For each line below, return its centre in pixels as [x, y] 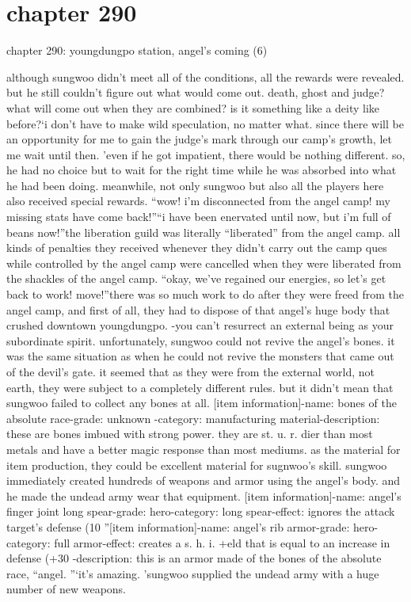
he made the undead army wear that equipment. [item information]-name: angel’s [204, 495]
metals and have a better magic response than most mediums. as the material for [204, 449]
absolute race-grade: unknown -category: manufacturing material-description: [193, 418]
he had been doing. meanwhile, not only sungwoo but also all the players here [195, 185]
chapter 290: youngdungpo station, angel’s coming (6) [137, 50]
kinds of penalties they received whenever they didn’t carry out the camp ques [197, 248]
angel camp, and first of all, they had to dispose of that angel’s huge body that [198, 309]
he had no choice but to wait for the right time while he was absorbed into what [202, 170]
